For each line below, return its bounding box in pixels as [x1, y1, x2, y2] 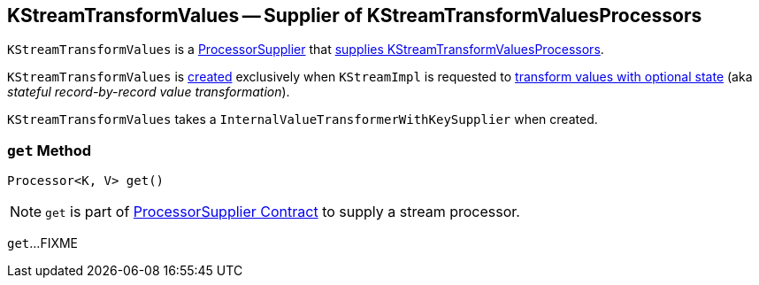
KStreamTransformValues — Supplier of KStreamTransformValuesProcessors [7, 4, 702, 27]
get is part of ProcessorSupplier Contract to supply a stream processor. [45, 203, 520, 221]
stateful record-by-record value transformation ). [7, 84, 290, 100]
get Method [7, 141, 91, 159]
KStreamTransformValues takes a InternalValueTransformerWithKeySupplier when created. [7, 112, 598, 127]
